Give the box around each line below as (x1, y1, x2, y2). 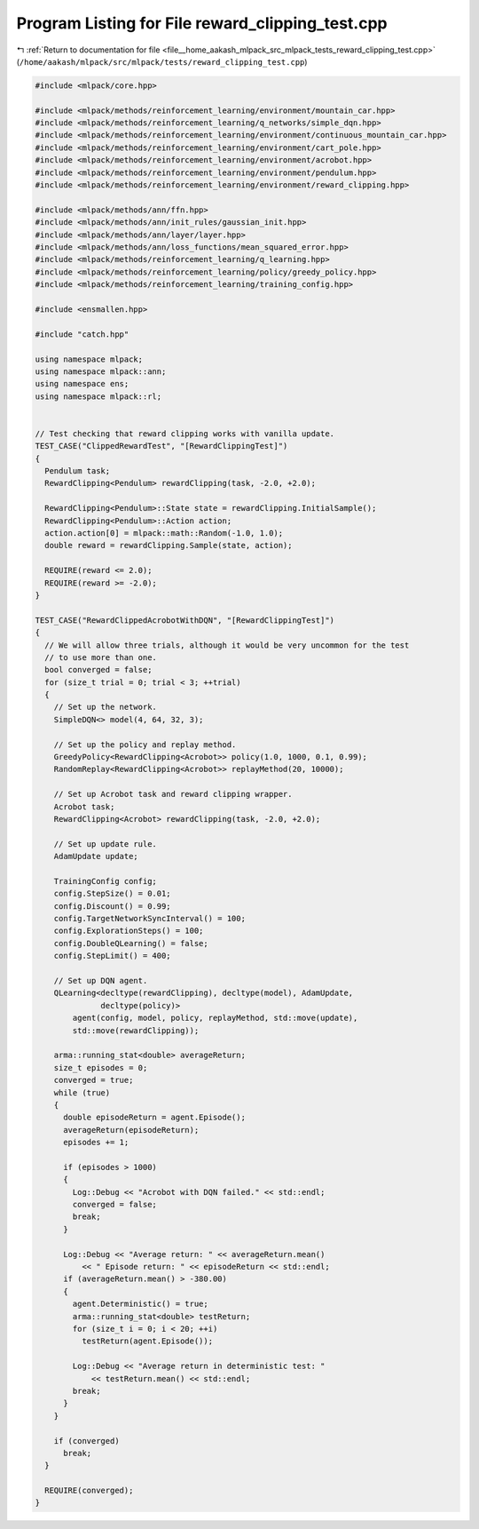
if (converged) (53, 1436, 120, 1445)
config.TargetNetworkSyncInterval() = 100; (53, 913, 246, 924)
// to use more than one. (44, 652, 157, 662)
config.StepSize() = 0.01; (53, 888, 172, 899)
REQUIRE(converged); (44, 1485, 134, 1496)
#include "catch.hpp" (35, 329, 130, 339)
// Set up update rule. (53, 839, 157, 848)
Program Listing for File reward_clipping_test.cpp (16, 13, 388, 33)
